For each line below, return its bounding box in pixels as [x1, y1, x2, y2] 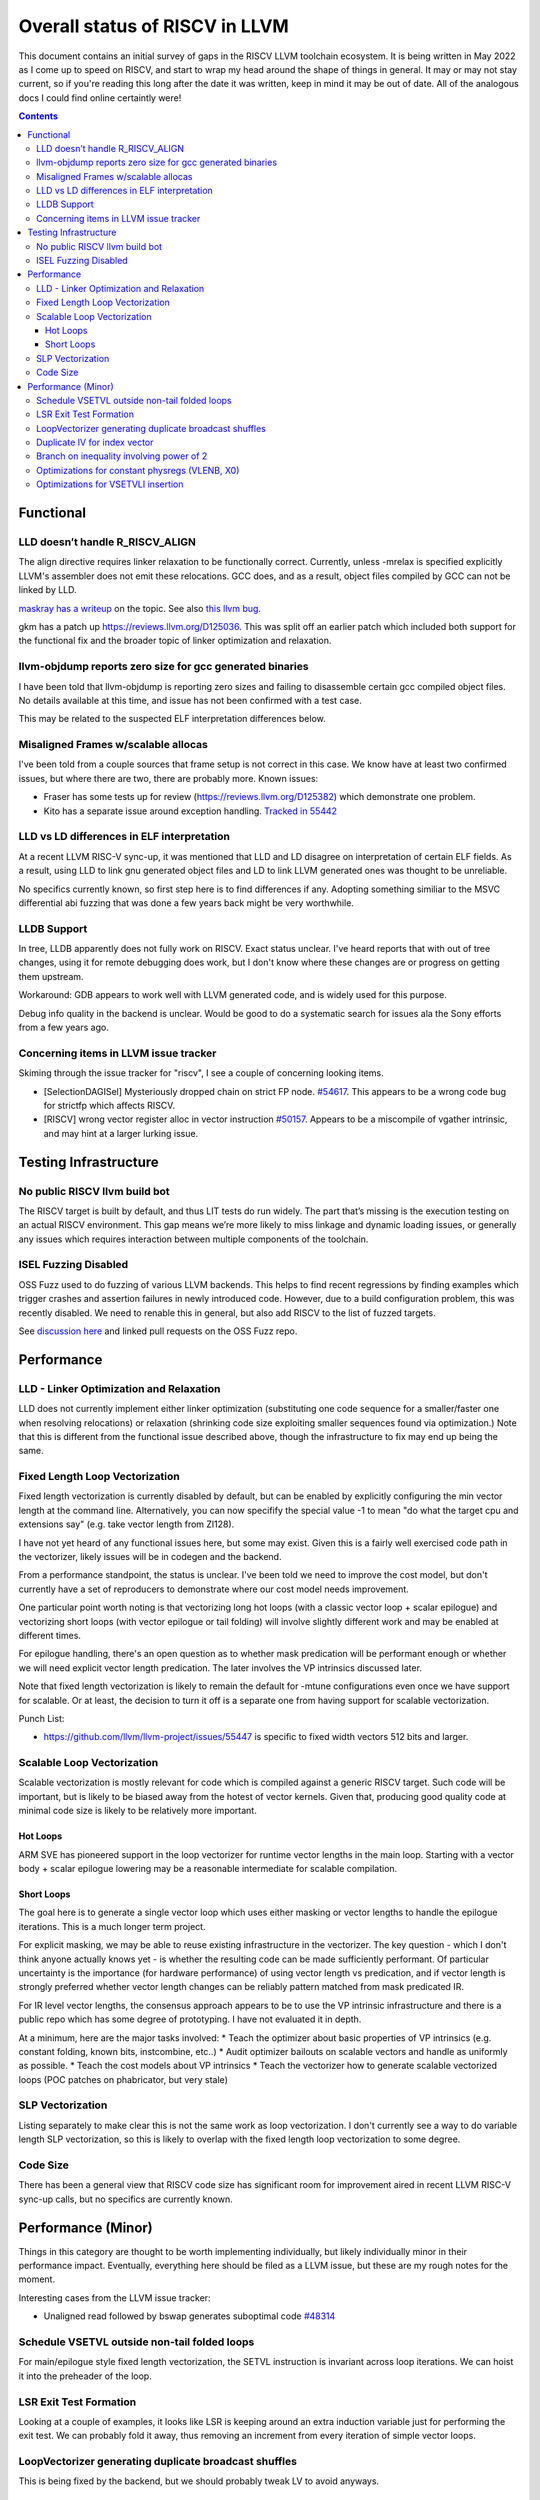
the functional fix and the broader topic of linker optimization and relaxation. [18, 635, 332, 647]
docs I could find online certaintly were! [18, 91, 182, 104]
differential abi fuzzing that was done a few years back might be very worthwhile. [18, 896, 355, 909]
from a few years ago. [18, 1021, 109, 1034]
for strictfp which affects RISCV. [43, 1099, 175, 1111]
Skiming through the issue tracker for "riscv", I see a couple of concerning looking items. [18, 1067, 384, 1079]
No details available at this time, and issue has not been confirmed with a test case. [18, 694, 362, 706]
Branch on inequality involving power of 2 [36, 450, 208, 462]
